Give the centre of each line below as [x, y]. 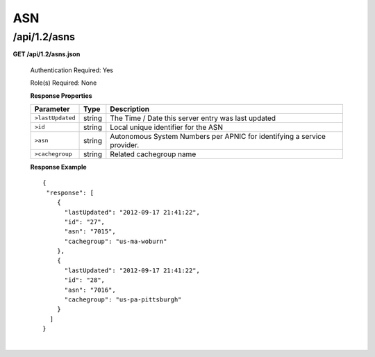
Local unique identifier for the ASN [167, 127]
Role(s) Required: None [64, 83]
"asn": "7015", [90, 232]
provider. [125, 144]
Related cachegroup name [153, 154]
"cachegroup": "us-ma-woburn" [116, 241]
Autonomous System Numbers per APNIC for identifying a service [218, 136]
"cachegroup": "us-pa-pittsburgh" [123, 300]
